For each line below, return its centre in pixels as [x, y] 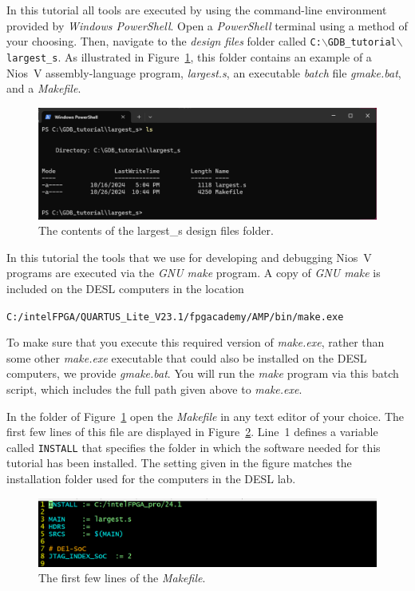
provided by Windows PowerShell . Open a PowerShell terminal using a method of [207, 25]
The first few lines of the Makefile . [122, 578]
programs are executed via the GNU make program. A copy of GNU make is [194, 273]
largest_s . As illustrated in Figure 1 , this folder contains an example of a [189, 56]
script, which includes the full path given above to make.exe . [154, 389]
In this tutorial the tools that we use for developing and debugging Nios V [189, 257]
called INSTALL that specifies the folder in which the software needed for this [194, 447]
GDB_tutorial [362, 43]
